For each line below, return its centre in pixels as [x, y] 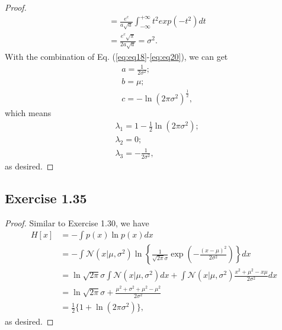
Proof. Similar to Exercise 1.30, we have [77, 222]
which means [28, 112]
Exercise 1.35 [46, 198]
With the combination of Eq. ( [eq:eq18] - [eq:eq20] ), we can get [116, 57]
